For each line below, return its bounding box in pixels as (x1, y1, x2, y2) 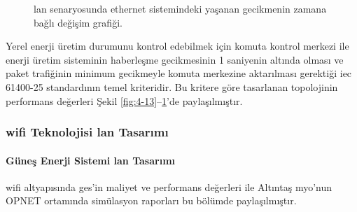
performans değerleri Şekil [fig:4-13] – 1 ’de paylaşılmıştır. (6, 93, 243, 108)
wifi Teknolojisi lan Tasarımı (6, 123, 169, 141)
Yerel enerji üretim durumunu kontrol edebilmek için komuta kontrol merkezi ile (6, 38, 349, 53)
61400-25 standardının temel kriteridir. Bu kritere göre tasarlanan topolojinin (6, 79, 338, 94)
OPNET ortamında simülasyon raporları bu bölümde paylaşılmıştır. (6, 193, 297, 208)
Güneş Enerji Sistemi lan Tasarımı (6, 153, 176, 167)
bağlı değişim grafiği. (34, 15, 122, 29)
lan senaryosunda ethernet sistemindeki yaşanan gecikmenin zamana (34, 1, 327, 15)
